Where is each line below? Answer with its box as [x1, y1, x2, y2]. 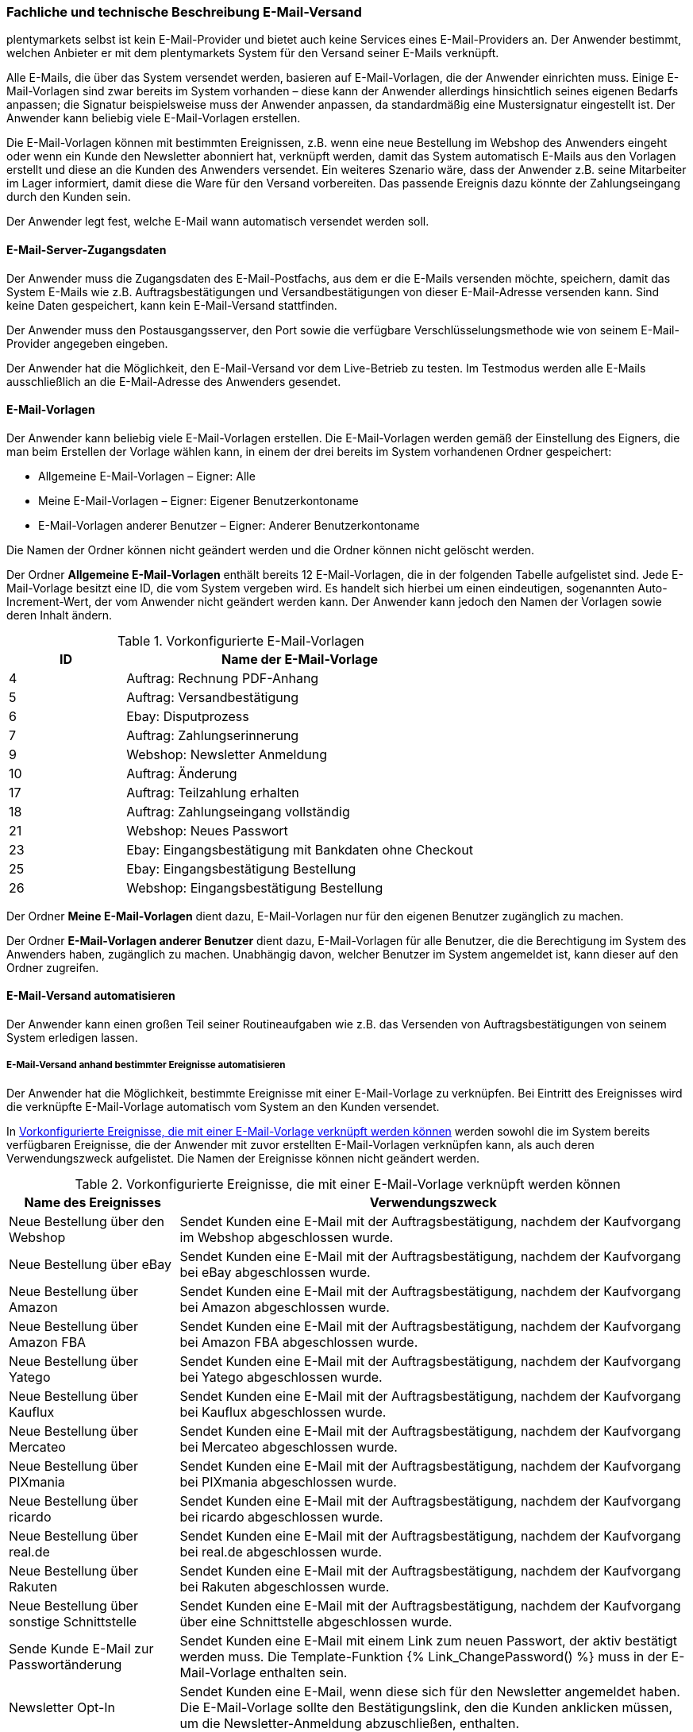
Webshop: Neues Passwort [126, 822, 288, 839]
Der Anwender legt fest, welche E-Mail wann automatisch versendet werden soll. [6, 214, 429, 229]
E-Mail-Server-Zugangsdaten [6, 242, 167, 257]
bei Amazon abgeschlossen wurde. [179, 1298, 390, 1315]
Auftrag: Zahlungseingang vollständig [126, 803, 350, 820]
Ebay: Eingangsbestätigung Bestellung [126, 860, 356, 877]
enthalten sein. [259, 1664, 348, 1680]
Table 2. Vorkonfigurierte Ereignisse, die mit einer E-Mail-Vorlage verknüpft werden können [75, 1175, 621, 1192]
